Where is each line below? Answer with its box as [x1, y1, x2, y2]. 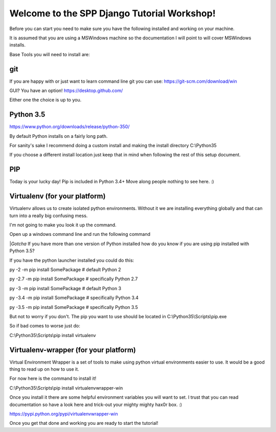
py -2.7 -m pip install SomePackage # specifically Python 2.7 [9, 276, 138, 282]
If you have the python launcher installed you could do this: [9, 257, 134, 263]
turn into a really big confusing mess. [9, 212, 88, 219]
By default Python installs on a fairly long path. [9, 133, 108, 139]
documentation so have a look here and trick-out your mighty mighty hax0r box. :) [9, 401, 182, 407]
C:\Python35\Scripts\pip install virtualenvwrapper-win [9, 385, 123, 391]
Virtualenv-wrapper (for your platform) [9, 345, 136, 354]
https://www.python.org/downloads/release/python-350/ [9, 124, 130, 130]
